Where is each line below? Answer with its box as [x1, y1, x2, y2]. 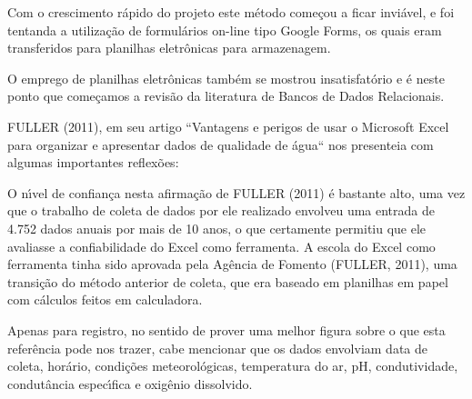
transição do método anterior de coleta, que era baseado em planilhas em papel [7, 272, 448, 291]
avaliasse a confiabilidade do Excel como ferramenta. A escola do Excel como [7, 236, 436, 255]
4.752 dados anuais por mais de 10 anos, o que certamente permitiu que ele [7, 218, 427, 237]
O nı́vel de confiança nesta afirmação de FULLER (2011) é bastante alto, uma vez [7, 183, 466, 202]
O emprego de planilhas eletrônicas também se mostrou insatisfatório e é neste [7, 68, 445, 87]
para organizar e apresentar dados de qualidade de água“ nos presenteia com [7, 135, 434, 154]
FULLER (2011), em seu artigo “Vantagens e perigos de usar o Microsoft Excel [7, 116, 449, 135]
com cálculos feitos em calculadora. [7, 290, 203, 309]
